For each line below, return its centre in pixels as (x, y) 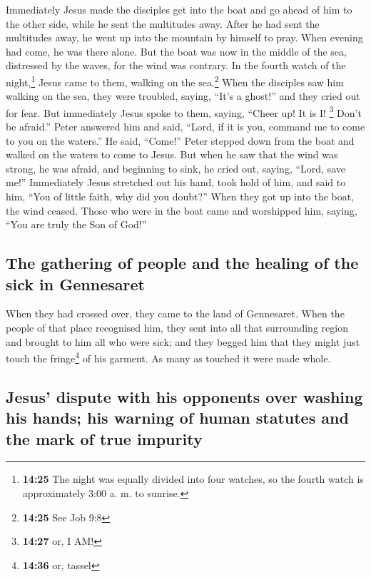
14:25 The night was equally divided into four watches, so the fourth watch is (193, 479)
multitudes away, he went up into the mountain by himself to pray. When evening (184, 37)
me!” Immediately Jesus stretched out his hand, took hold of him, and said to (176, 182)
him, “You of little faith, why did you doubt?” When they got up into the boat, (180, 196)
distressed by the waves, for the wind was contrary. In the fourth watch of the (176, 65)
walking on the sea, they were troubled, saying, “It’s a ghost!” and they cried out (183, 96)
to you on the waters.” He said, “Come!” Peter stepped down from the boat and (180, 140)
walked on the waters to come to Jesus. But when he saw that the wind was (172, 154)
